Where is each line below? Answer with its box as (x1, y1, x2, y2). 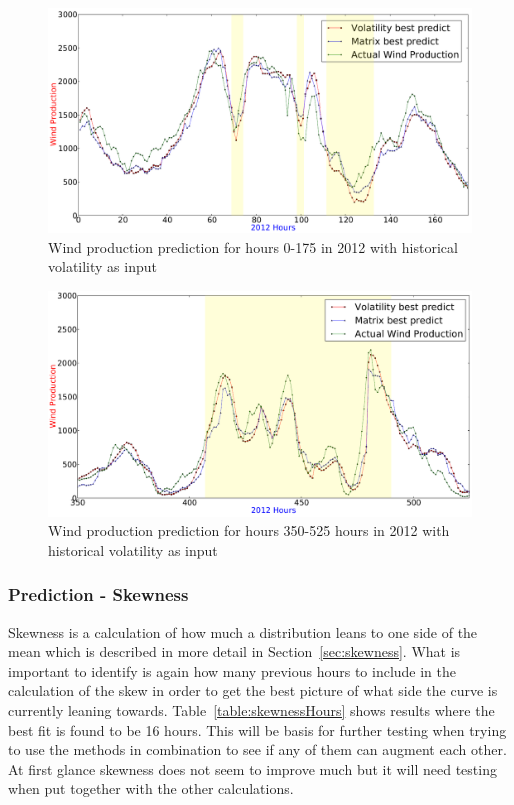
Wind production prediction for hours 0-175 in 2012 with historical (48, 236, 458, 257)
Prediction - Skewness (8, 582, 189, 607)
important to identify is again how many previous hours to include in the (8, 660, 456, 681)
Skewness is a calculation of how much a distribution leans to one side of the (8, 621, 478, 642)
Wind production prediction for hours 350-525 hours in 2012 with (48, 520, 450, 541)
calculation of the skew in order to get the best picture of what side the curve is (8, 680, 498, 701)
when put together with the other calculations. (8, 778, 294, 799)
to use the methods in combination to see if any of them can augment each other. (8, 739, 507, 760)
